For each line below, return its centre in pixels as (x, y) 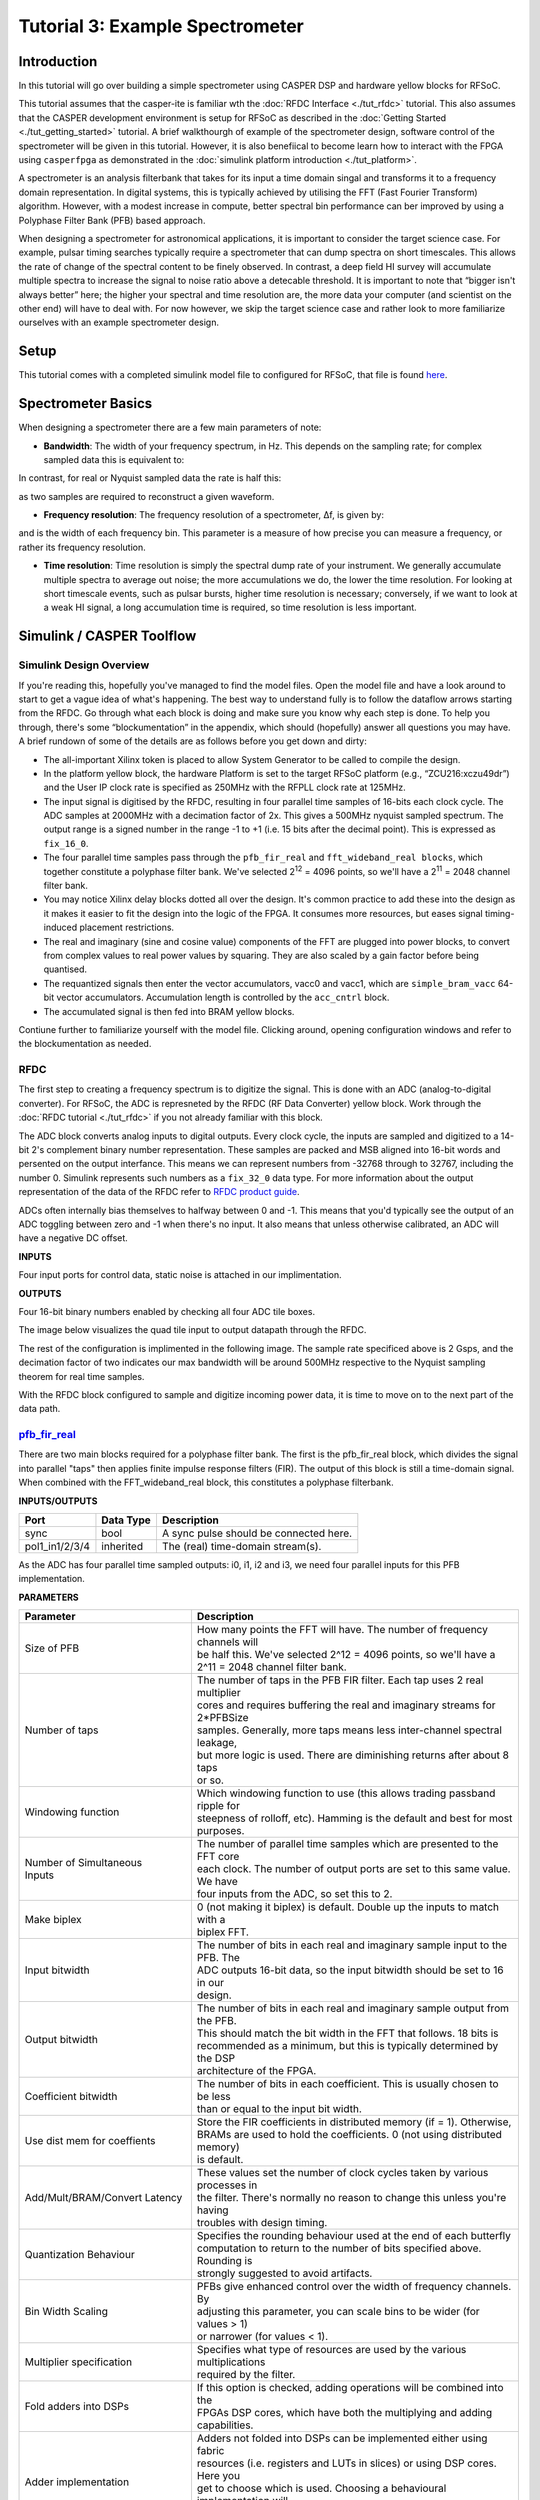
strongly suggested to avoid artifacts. (284, 2273)
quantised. (65, 969)
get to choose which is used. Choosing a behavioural (321, 2488)
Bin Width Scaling (66, 2312)
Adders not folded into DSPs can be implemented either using (342, 2438)
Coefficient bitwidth (71, 2097)
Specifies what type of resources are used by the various (331, 2350)
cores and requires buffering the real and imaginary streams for (346, 1705)
